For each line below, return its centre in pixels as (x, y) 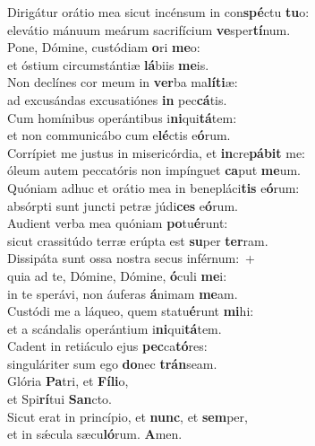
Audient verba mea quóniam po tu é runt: (118, 223)
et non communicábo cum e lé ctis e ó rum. (119, 135)
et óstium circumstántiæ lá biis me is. (108, 64)
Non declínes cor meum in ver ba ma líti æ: (123, 82)
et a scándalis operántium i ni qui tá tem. (115, 328)
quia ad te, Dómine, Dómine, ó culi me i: (117, 275)
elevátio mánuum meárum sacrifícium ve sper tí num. (149, 29)
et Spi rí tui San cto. (60, 399)
